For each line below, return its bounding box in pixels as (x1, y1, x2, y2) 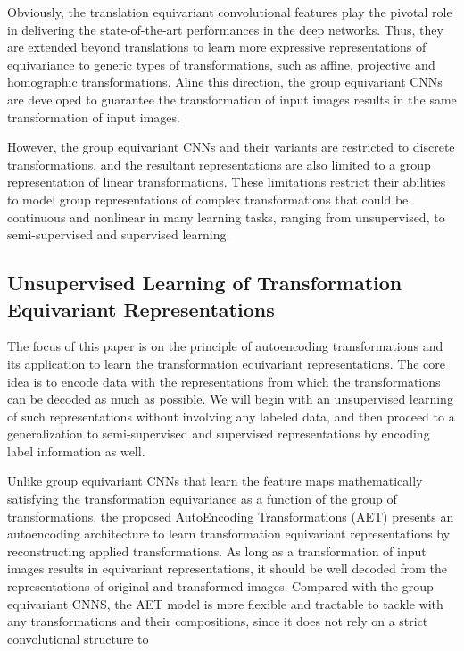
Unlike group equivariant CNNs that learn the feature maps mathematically (7, 472, 423, 490)
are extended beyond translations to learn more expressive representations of (7, 38, 427, 56)
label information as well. (7, 441, 145, 460)
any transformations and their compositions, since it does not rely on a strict (7, 612, 428, 630)
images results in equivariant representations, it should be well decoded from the (7, 559, 447, 578)
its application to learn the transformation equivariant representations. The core (7, 354, 445, 372)
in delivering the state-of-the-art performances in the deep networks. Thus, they (7, 20, 443, 38)
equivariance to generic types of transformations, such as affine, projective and (7, 54, 435, 73)
